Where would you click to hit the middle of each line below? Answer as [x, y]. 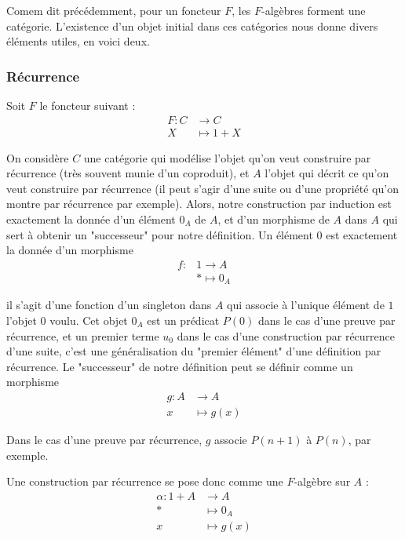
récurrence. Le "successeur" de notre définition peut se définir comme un [180, 366]
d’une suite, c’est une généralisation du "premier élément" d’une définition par [194, 351]
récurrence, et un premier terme [83, 335]
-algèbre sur [322, 481]
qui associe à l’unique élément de [306, 305]
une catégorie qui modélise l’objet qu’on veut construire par [227, 157]
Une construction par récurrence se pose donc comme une [145, 481]
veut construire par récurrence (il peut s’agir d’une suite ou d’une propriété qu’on [202, 188]
